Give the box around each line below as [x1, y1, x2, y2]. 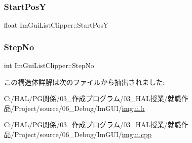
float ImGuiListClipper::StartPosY [4, 20, 109, 30]
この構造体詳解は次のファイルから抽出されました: [4, 76, 165, 87]
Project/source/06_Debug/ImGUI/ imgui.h [14, 103, 145, 113]
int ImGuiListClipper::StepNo [4, 60, 94, 71]
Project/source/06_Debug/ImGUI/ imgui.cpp [14, 129, 152, 139]
